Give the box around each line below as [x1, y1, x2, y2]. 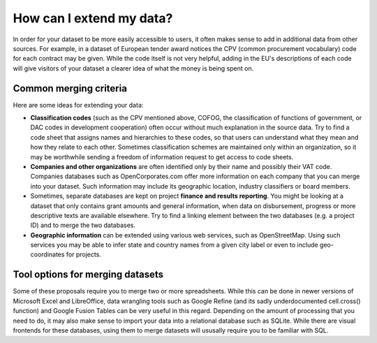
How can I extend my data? [13, 10, 173, 26]
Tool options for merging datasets [13, 269, 164, 281]
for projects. [66, 250, 101, 258]
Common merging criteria [13, 82, 127, 94]
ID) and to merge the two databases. [30, 221, 136, 230]
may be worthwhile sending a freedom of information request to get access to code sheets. [30, 152, 294, 161]
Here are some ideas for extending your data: [13, 101, 144, 109]
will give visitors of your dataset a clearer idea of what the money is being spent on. [13, 64, 254, 73]
